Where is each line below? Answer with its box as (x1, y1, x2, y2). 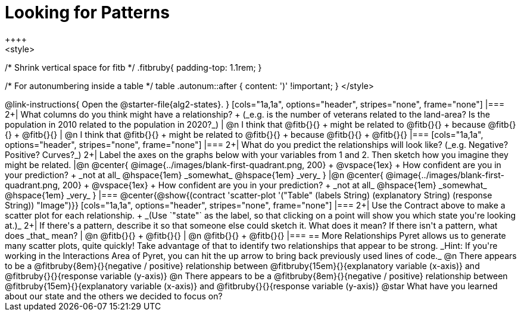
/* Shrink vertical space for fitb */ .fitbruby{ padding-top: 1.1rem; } (5, 62, 262, 72)
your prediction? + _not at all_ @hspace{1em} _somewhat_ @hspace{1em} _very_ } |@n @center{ (5, 169, 383, 180)
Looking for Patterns (5, 2, 170, 23)
